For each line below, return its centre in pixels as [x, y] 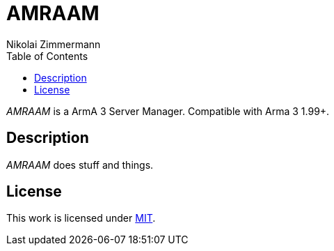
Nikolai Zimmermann [54, 44]
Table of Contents [47, 56]
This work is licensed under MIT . [81, 218]
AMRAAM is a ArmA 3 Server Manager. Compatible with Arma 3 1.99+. [168, 111]
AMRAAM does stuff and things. [80, 165]
